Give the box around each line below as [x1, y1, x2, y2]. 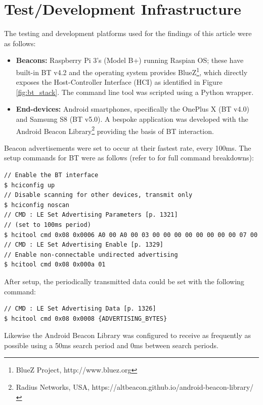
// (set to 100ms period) [4, 221, 91, 228]
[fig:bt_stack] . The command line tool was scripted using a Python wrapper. [16, 86, 254, 97]
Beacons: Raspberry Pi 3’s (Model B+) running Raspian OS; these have [16, 55, 244, 65]
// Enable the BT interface [4, 171, 99, 179]
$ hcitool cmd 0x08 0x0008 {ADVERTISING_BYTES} [4, 315, 167, 322]
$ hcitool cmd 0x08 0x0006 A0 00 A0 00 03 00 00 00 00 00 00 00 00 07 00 [4, 231, 258, 239]
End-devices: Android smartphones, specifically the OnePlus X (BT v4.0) [16, 104, 249, 114]
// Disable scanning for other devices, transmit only [4, 191, 193, 199]
